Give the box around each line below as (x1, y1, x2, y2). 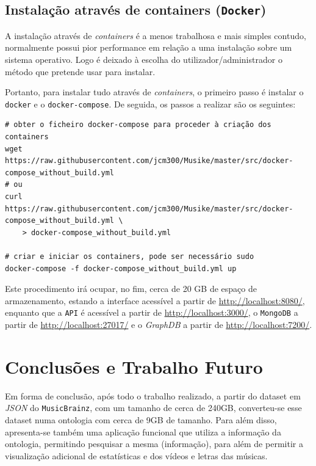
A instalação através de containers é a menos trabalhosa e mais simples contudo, (5, 29, 306, 42)
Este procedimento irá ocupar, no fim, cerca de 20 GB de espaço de (5, 282, 257, 295)
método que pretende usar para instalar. (5, 65, 156, 78)
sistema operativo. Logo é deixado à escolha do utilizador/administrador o (5, 53, 282, 65)
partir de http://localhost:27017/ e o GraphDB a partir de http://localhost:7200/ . (5, 318, 312, 330)
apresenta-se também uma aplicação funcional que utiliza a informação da (5, 425, 281, 438)
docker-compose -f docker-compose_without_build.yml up (5, 264, 237, 273)
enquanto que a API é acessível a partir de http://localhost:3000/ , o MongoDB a (5, 306, 298, 319)
